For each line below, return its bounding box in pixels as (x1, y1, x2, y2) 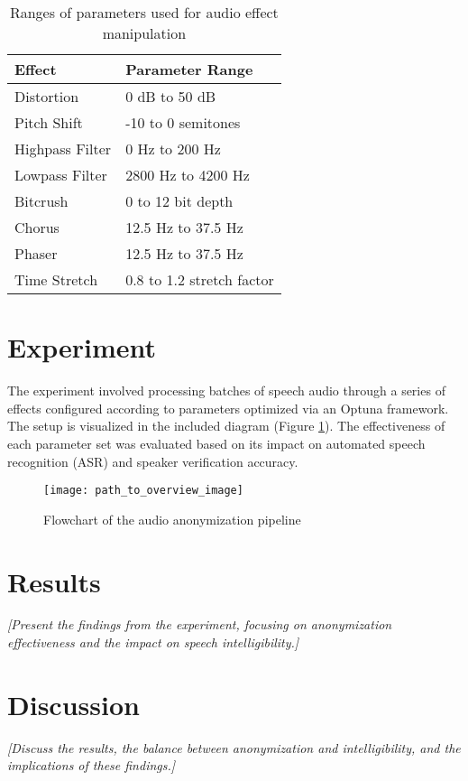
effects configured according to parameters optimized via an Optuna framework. (7, 398, 449, 417)
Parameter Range (125, 59, 253, 79)
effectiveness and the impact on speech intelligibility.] (7, 633, 299, 652)
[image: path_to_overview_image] (43, 484, 243, 497)
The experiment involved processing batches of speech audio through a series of (7, 381, 445, 400)
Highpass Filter (14, 138, 112, 159)
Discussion (7, 685, 140, 722)
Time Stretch (14, 269, 98, 290)
